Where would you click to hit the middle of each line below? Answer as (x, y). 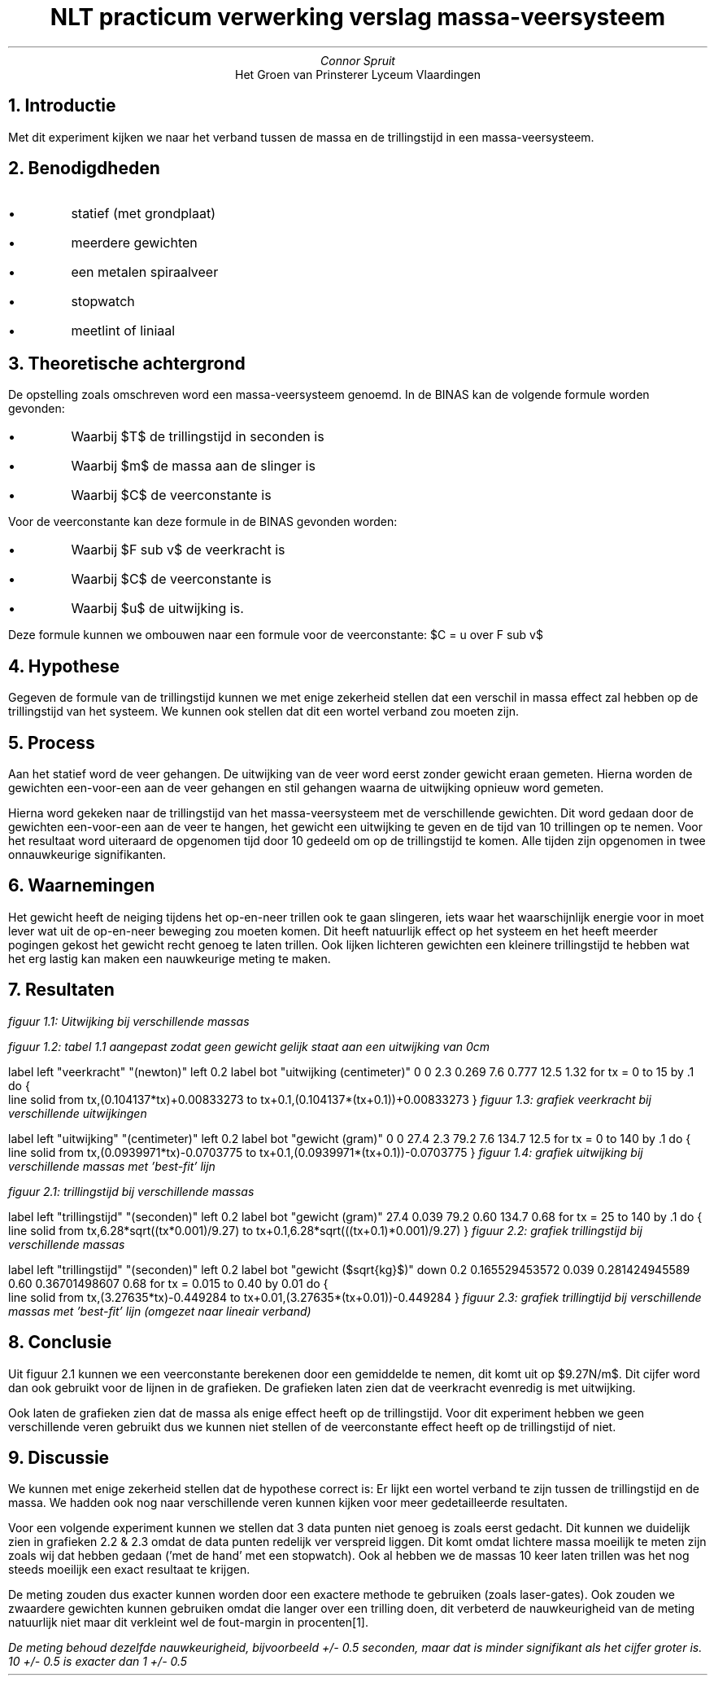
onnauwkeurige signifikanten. (87, 854)
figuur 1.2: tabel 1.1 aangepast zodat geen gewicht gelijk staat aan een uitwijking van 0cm (249, 1046)
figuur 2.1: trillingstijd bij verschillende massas (131, 1191)
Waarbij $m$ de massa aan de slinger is (193, 466)
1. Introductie (62, 106)
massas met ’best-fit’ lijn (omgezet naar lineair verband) (160, 1311)
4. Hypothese (64, 666)
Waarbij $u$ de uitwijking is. (157, 609)
